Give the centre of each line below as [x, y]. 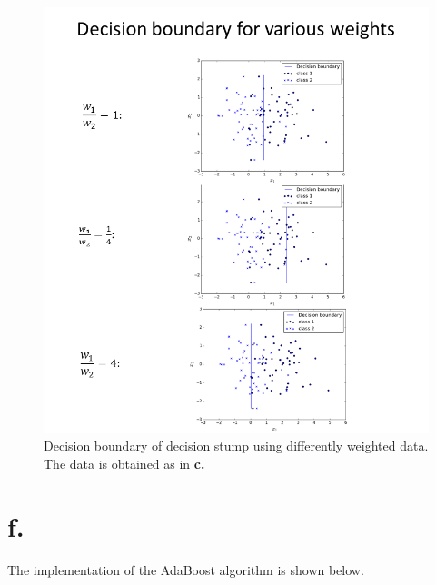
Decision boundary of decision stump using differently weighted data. [236, 446]
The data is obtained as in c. [124, 463]
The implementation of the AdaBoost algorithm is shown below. [186, 569]
